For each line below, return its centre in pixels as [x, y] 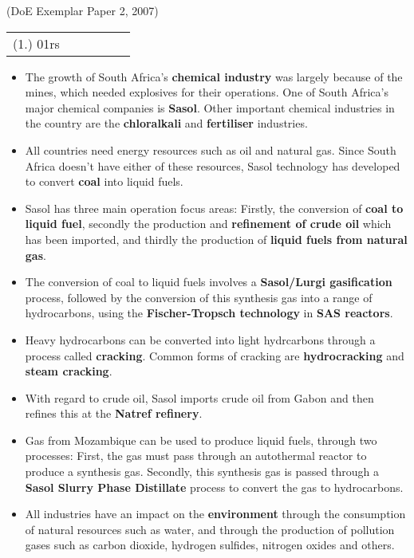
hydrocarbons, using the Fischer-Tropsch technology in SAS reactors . [209, 313]
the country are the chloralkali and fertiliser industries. [166, 123]
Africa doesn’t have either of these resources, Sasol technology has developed [213, 165]
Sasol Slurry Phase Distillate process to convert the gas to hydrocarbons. [214, 487]
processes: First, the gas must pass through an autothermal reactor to [196, 456]
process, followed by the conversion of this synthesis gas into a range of [199, 297]
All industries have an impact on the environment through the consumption [215, 514]
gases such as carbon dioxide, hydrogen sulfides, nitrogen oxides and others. [210, 545]
